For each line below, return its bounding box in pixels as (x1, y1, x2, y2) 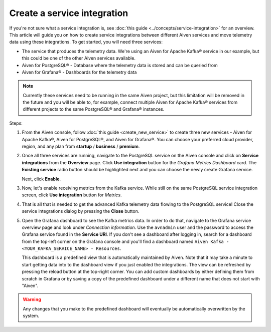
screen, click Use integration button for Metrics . (22, 192, 122, 198)
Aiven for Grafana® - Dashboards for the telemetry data (22, 69, 137, 75)
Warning (23, 296, 41, 302)
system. (23, 313, 40, 319)
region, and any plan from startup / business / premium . (22, 143, 140, 150)
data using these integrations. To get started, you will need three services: (9, 39, 163, 45)
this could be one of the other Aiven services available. (22, 55, 135, 61)
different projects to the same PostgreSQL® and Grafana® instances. (23, 106, 165, 112)
